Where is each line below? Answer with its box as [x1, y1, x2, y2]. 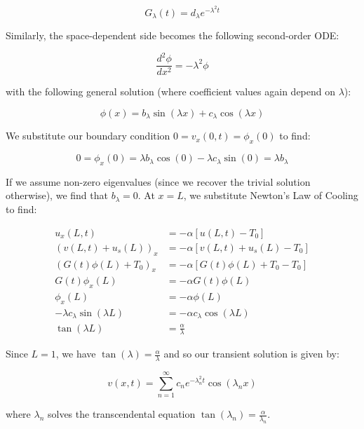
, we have [55, 346, 96, 361]
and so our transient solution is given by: [163, 346, 339, 361]
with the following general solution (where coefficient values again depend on [6, 84, 336, 99]
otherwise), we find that [6, 188, 108, 203]
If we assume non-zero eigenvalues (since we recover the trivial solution [6, 174, 311, 189]
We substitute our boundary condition [6, 128, 170, 143]
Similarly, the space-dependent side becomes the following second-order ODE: [6, 28, 339, 43]
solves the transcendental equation [47, 407, 196, 421]
